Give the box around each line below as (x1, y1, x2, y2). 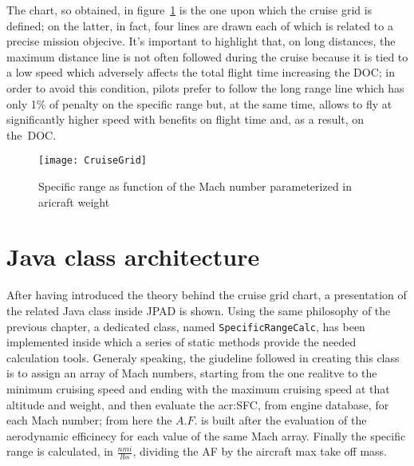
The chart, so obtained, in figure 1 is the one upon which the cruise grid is (6, 2, 373, 18)
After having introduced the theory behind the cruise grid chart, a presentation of (6, 286, 407, 303)
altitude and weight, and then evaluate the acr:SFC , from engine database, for (6, 396, 389, 413)
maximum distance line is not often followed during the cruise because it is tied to (6, 48, 408, 65)
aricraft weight (38, 193, 110, 210)
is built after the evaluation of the (201, 412, 367, 428)
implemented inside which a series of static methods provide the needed (6, 334, 357, 350)
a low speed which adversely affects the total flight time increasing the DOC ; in (6, 64, 396, 81)
